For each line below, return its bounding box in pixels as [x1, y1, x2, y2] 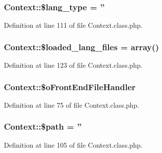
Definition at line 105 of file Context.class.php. [4, 139, 143, 150]
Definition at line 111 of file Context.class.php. [4, 20, 143, 30]
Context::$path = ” [4, 120, 82, 133]
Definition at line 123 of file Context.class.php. [4, 60, 143, 70]
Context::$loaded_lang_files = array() [4, 40, 159, 53]
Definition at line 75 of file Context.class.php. [4, 99, 140, 110]
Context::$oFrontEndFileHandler [4, 80, 136, 93]
